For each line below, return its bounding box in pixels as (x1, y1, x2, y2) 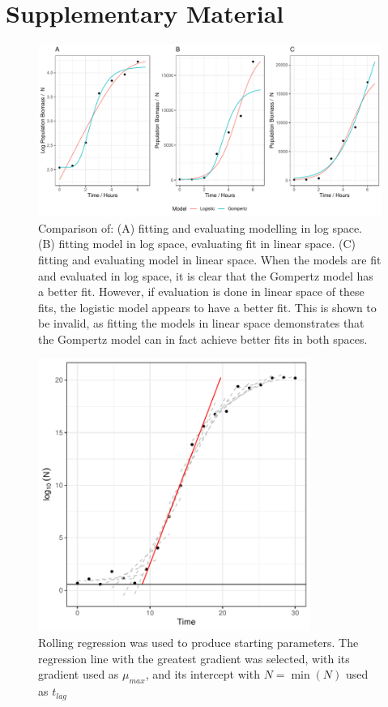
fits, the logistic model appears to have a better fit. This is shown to (38, 298, 377, 315)
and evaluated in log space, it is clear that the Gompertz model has (38, 267, 373, 284)
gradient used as (38, 666, 119, 683)
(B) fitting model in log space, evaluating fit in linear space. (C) (38, 235, 356, 252)
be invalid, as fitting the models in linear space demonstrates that (38, 315, 365, 332)
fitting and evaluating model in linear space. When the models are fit (38, 251, 382, 268)
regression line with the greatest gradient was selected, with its (38, 649, 350, 666)
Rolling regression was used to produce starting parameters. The (38, 634, 359, 651)
